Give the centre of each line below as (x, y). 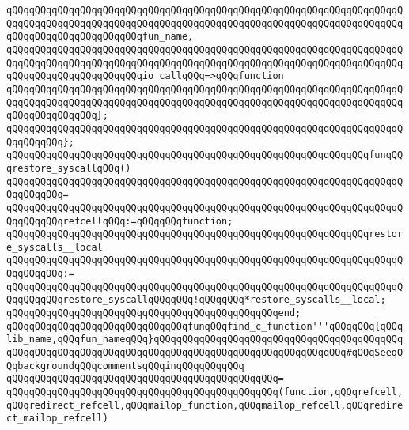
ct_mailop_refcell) (57, 419)
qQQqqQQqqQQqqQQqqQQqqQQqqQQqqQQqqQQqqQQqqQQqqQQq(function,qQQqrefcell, (205, 392)
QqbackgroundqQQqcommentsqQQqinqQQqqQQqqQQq (125, 366)
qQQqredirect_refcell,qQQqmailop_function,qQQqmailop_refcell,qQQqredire (205, 405)
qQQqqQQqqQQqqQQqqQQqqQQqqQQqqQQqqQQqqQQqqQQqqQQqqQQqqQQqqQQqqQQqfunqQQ (205, 155)
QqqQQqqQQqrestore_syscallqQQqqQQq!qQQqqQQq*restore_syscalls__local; (196, 300)
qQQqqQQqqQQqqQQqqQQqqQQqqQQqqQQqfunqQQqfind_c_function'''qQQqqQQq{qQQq (205, 326)
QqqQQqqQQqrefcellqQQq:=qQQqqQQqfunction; (120, 221)
